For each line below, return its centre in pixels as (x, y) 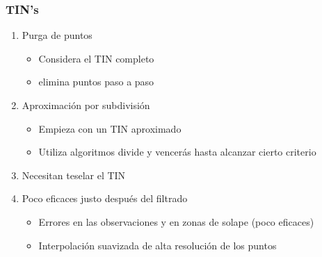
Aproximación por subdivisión (86, 105)
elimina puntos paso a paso (96, 82)
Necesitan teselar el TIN (74, 175)
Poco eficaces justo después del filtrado (105, 198)
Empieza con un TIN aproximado (110, 128)
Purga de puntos (57, 35)
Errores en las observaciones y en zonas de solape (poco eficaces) (176, 221)
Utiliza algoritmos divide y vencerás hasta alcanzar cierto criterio (177, 152)
